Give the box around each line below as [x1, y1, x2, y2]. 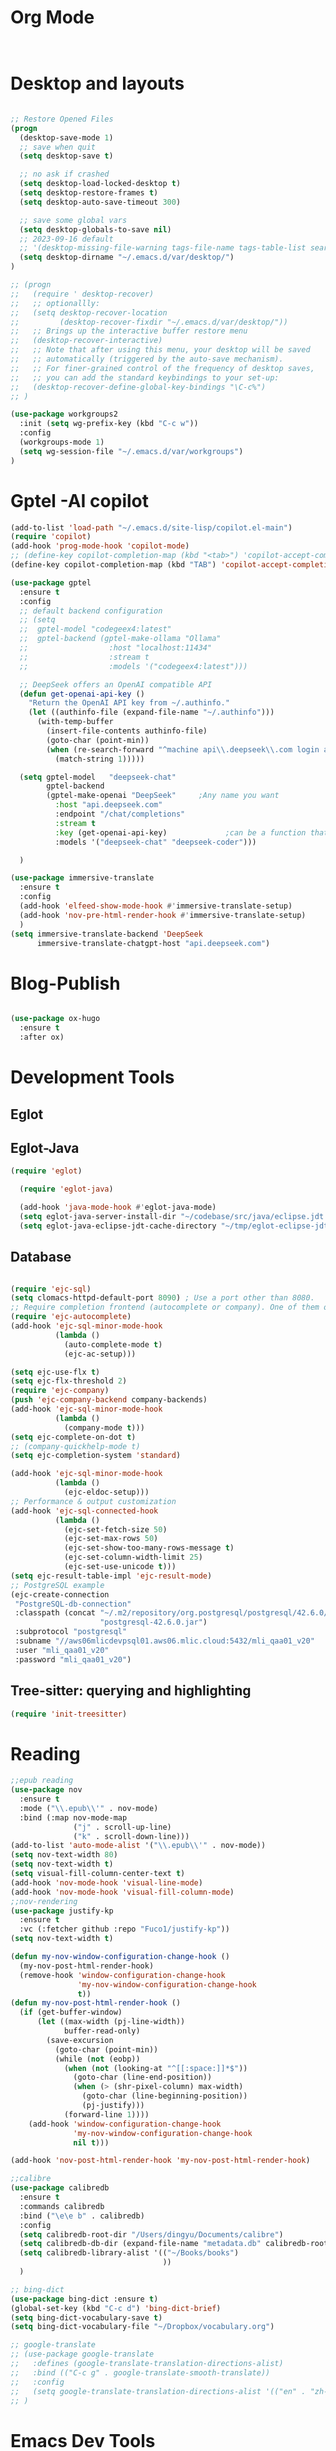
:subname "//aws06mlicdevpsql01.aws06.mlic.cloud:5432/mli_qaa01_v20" [14, 1636, 315, 1646]
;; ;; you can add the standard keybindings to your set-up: [10, 372, 280, 383]
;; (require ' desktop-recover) [10, 289, 155, 299]
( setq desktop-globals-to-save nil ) [19, 224, 172, 235]
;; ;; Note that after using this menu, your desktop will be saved [10, 345, 311, 355]
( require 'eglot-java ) [19, 1184, 114, 1195]
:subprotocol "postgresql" [14, 1627, 128, 1637]
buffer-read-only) [63, 2026, 141, 2036]
